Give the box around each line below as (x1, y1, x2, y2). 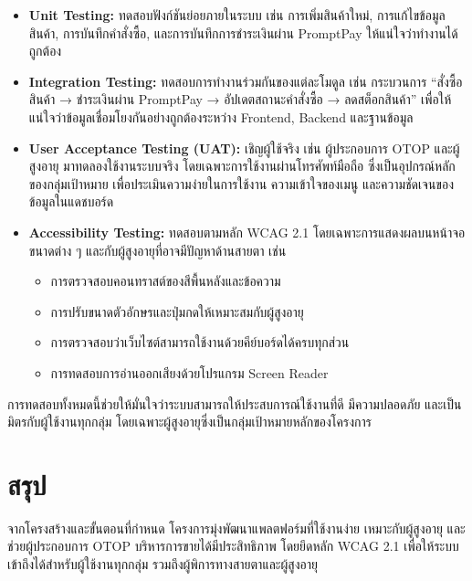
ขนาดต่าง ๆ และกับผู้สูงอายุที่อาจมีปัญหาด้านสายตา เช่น (28, 240, 287, 259)
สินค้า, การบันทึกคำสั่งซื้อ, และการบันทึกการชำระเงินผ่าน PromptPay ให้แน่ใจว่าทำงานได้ (28, 23, 458, 42)
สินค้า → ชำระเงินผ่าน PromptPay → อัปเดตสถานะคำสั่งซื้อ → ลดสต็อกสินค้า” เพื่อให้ (28, 90, 452, 109)
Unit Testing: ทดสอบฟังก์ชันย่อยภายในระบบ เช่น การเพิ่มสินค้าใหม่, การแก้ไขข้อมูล (28, 5, 446, 24)
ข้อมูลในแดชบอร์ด (28, 192, 114, 211)
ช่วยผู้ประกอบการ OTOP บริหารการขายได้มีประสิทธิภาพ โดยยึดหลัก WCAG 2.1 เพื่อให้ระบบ (7, 536, 459, 555)
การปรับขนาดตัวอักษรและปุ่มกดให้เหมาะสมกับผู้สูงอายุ (50, 301, 304, 321)
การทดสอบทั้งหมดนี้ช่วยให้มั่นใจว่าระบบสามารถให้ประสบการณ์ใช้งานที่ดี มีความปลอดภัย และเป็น (7, 394, 462, 413)
